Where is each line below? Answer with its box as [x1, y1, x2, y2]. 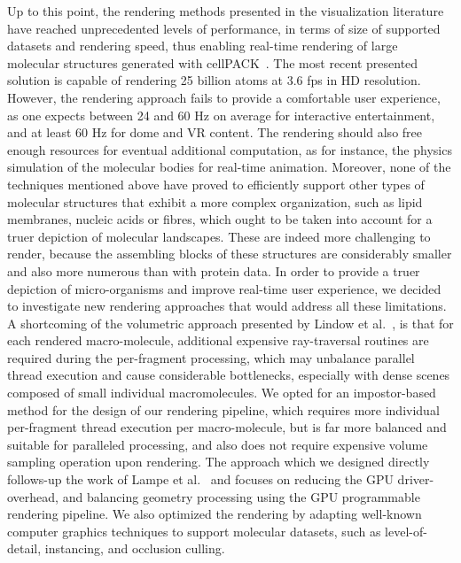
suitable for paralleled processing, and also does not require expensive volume [7, 435, 428, 453]
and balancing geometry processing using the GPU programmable [62, 487, 420, 505]
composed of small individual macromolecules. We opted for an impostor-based [7, 383, 436, 402]
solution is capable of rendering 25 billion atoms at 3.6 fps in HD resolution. [7, 71, 421, 89]
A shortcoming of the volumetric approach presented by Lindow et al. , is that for [7, 313, 454, 332]
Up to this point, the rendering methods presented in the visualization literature [7, 2, 444, 19]
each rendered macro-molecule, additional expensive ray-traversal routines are [7, 331, 429, 350]
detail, [7, 539, 42, 558]
